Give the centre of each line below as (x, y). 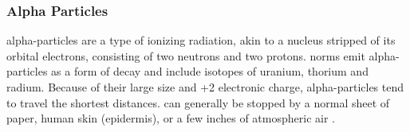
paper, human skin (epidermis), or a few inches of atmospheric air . (171, 118)
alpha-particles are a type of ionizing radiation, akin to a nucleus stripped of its (201, 40)
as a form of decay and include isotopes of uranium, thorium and (210, 71)
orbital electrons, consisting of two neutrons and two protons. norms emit (186, 55)
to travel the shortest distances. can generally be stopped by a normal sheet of (198, 102)
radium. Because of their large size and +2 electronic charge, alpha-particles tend (205, 87)
